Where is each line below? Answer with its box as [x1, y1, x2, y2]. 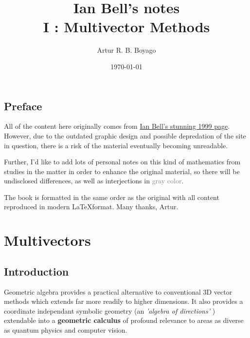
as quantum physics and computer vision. [4, 325, 127, 335]
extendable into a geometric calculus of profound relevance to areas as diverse [4, 315, 244, 325]
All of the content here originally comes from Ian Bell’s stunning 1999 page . [4, 121, 230, 131]
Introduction [4, 263, 69, 278]
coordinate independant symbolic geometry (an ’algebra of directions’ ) [4, 305, 215, 316]
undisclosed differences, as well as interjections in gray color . [4, 176, 184, 186]
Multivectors [4, 230, 91, 250]
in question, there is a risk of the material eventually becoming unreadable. [4, 140, 228, 150]
